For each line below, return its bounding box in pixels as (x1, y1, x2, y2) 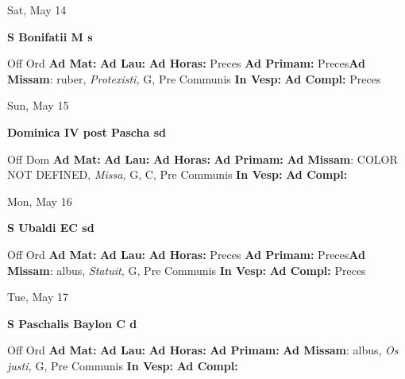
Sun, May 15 (7, 97, 69, 114)
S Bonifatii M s (7, 28, 93, 44)
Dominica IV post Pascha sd (7, 123, 166, 140)
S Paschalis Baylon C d (7, 315, 137, 331)
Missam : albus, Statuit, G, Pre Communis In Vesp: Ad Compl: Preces (7, 261, 366, 278)
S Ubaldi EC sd (7, 219, 94, 236)
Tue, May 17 (7, 288, 68, 305)
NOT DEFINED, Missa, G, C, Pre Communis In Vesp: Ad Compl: (7, 166, 348, 183)
